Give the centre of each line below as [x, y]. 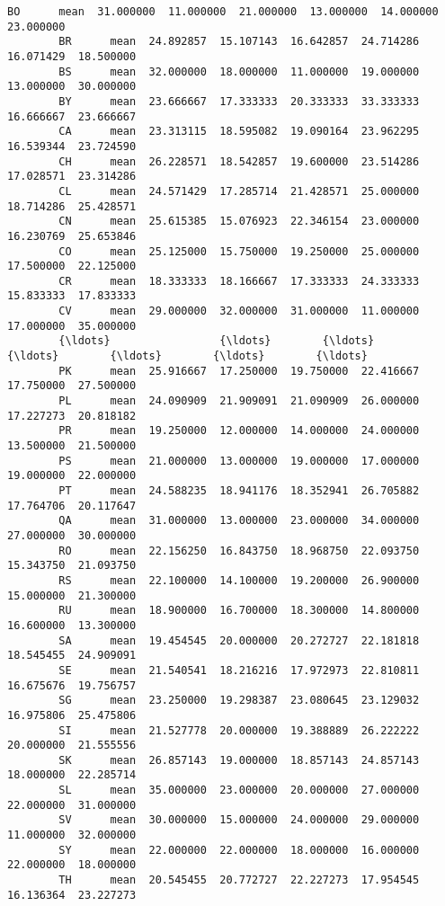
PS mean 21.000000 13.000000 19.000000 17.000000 [239, 461]
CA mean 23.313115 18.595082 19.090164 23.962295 [239, 132]
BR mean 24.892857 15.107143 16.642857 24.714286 [239, 42]
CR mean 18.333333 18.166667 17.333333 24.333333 [239, 281]
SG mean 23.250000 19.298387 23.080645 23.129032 [239, 701]
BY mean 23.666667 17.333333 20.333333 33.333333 [239, 101]
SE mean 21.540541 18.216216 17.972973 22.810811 [239, 670]
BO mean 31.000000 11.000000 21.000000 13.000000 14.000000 [223, 12]
